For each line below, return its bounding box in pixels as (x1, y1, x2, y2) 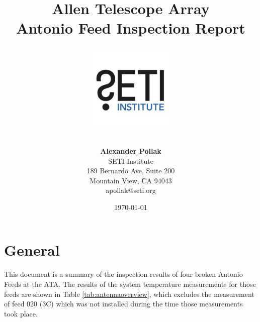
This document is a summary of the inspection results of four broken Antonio (4, 269, 243, 279)
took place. (4, 308, 38, 318)
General (4, 240, 60, 260)
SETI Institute (108, 155, 153, 166)
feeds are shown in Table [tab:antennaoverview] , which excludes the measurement (4, 288, 254, 299)
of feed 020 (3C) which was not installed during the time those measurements (4, 298, 243, 309)
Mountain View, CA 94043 (90, 175, 172, 185)
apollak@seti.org (106, 185, 156, 195)
